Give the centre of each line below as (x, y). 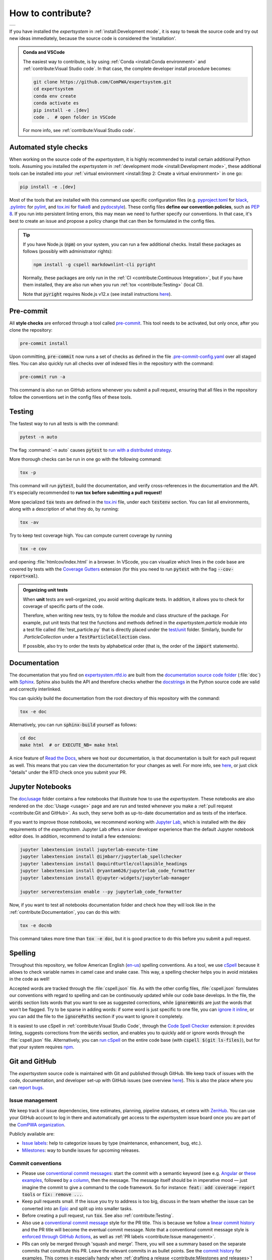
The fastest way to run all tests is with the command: (64, 423)
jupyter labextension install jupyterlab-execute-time (89, 850)
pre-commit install (44, 343)
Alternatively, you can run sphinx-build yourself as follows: (73, 725)
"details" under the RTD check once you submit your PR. (68, 772)
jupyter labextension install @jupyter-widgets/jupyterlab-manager (105, 878)
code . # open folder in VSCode (75, 117)
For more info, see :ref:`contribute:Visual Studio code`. (79, 131)
